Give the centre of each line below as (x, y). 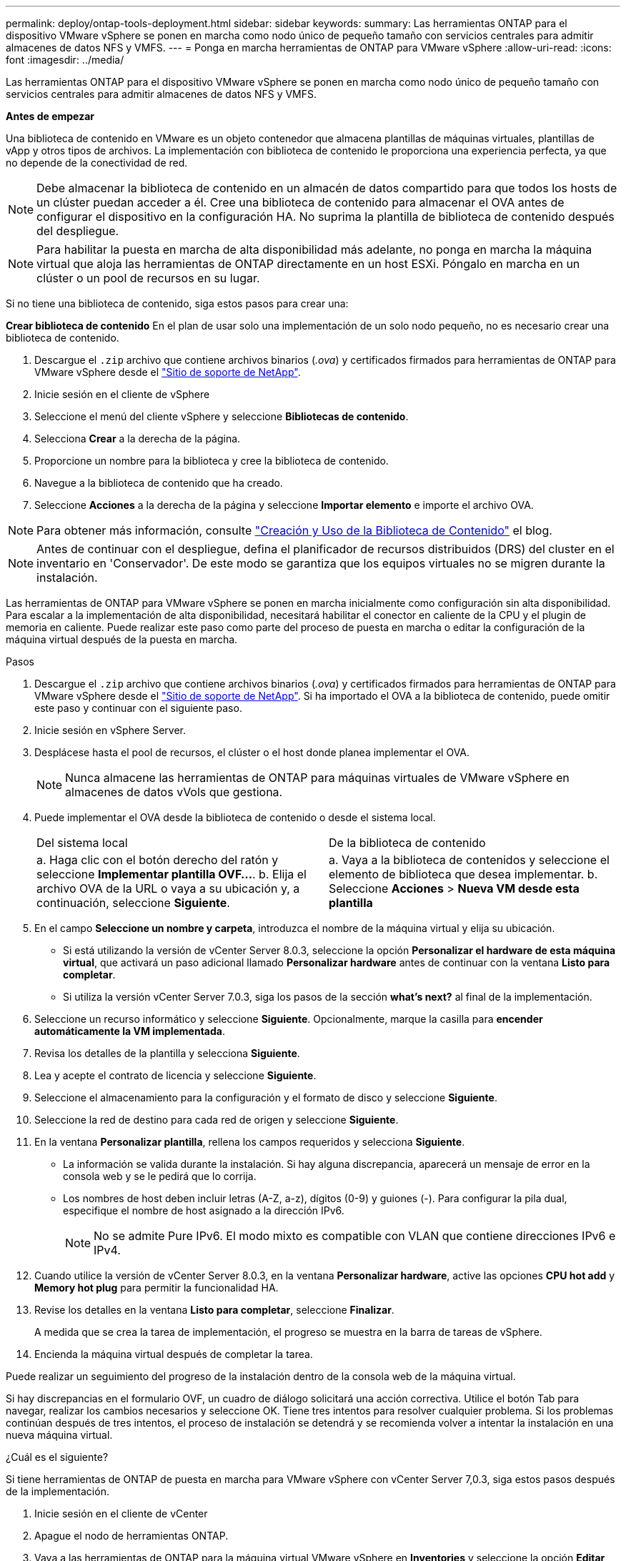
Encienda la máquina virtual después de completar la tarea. (174, 1354)
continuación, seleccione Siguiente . (133, 903)
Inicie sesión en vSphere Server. (110, 730)
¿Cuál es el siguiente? (57, 1457)
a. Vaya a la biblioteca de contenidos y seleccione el (469, 860)
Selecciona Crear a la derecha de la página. (138, 438)
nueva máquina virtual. (59, 1435)
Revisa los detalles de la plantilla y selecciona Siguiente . (167, 1053)
